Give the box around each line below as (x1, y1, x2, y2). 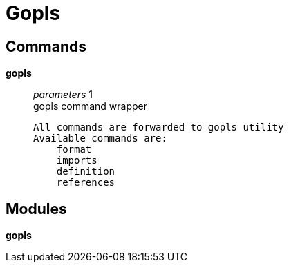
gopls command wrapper (33, 100, 147, 113)
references (56, 177, 115, 189)
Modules (6, 200, 67, 218)
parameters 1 (33, 88, 93, 101)
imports (56, 155, 97, 166)
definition (56, 166, 115, 178)
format (56, 144, 92, 155)
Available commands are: (33, 133, 167, 144)
